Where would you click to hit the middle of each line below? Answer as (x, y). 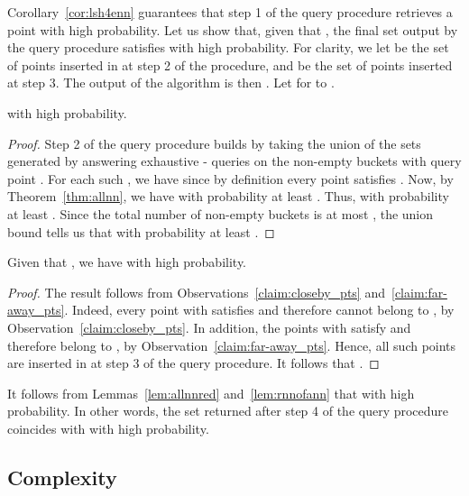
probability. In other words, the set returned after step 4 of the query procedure (228, 411)
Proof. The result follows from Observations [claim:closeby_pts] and (196, 292)
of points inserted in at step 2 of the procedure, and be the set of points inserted (230, 64)
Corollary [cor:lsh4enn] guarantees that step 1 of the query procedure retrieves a (230, 12)
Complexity (62, 477)
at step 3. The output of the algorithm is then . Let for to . (171, 83)
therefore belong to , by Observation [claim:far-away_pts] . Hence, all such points (232, 345)
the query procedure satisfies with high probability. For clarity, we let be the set (228, 47)
